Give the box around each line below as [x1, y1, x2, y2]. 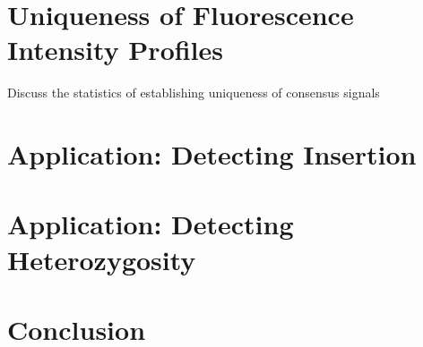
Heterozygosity [7, 241, 196, 277]
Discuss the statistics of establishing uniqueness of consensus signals [7, 83, 380, 102]
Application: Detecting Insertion [7, 136, 417, 173]
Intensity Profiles [7, 31, 224, 68]
